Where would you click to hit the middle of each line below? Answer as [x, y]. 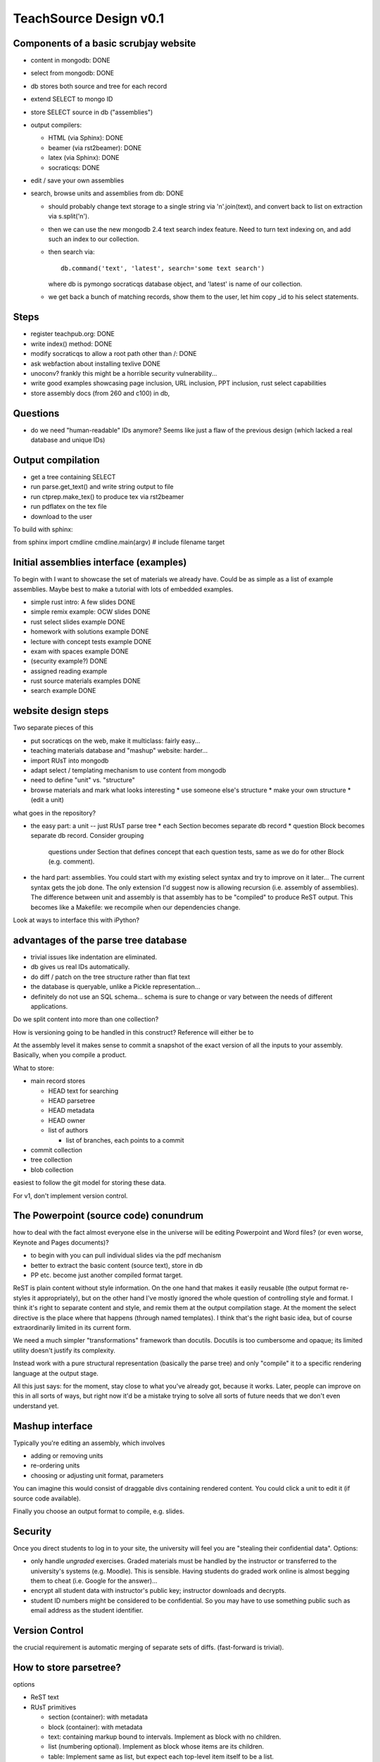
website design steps [61, 711]
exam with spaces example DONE [80, 651]
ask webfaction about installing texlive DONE [96, 364]
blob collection [52, 1169]
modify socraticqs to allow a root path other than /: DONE [114, 354]
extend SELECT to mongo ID [72, 99]
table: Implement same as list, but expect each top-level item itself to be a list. [161, 1756]
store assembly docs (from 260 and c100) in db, [100, 393]
